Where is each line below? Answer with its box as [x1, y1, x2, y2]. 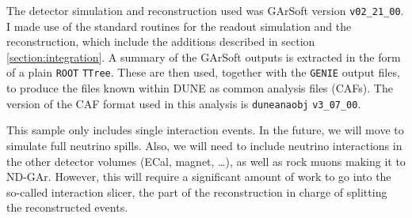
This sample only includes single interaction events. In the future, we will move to [6, 122, 404, 138]
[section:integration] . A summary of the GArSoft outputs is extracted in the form [6, 48, 401, 65]
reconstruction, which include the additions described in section [6, 33, 315, 50]
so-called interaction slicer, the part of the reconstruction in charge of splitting [6, 183, 387, 200]
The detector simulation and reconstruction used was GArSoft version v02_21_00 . [6, 2, 404, 18]
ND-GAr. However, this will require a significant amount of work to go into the [6, 168, 391, 185]
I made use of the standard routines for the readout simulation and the [6, 17, 352, 34]
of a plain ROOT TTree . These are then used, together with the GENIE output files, [6, 64, 400, 81]
